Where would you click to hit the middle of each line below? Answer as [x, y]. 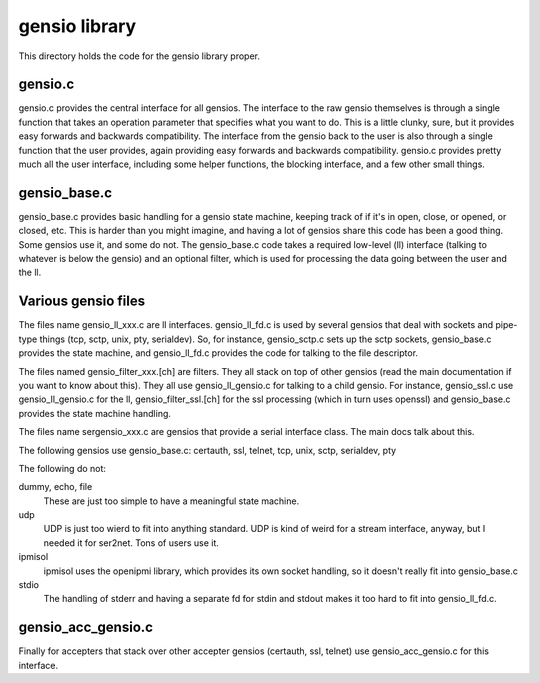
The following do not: [62, 468]
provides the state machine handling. [95, 413]
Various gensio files [81, 301]
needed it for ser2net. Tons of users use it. [131, 542]
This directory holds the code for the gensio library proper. [139, 56]
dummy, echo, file [55, 487]
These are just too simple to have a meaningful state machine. [171, 501]
